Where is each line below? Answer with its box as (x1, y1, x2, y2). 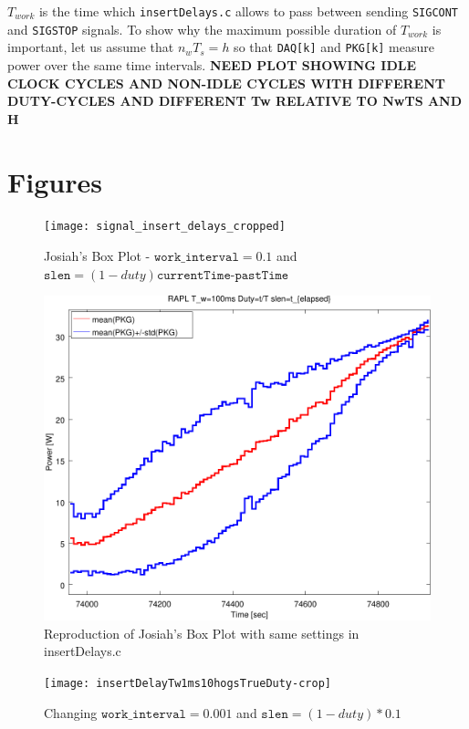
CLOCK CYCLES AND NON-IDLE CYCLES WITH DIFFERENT (7, 73, 445, 92)
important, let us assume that (7, 37, 174, 57)
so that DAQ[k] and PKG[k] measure (234, 37, 434, 57)
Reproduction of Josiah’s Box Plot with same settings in (44, 623, 360, 642)
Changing (44, 703, 98, 722)
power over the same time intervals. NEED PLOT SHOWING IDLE (7, 55, 417, 74)
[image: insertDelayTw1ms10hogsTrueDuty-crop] (44, 676, 331, 690)
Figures (7, 162, 102, 200)
